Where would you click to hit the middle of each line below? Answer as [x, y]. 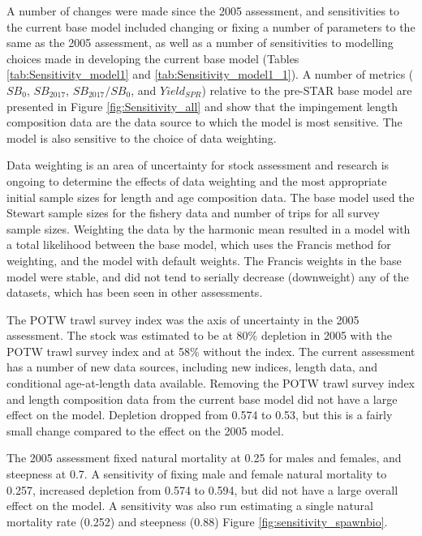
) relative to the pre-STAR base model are [307, 90]
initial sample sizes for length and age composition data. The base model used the [211, 197]
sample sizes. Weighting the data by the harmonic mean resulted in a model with [209, 228]
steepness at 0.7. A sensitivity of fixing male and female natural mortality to [197, 474]
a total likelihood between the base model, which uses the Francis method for [199, 244]
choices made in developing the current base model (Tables [153, 58]
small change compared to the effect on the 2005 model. [145, 430]
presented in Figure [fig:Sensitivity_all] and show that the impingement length [202, 106]
